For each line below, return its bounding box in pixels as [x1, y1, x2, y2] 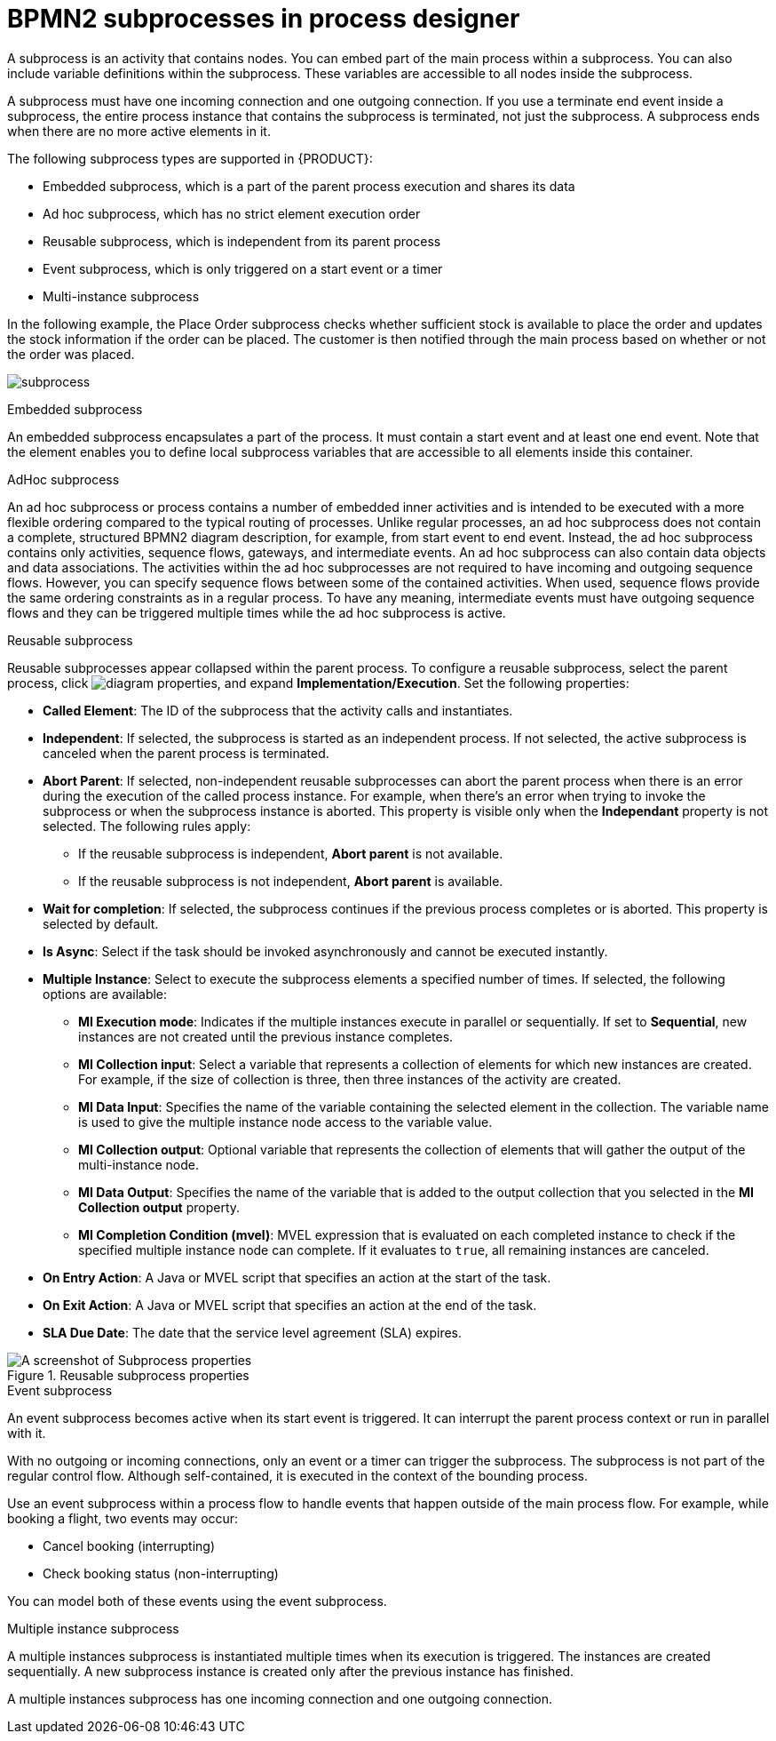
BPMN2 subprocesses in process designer [7, 4, 520, 34]
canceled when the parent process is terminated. [43, 745, 329, 761]
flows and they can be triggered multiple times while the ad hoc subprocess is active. [7, 604, 506, 620]
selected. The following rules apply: [43, 818, 251, 834]
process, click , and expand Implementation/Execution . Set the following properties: [7, 675, 630, 691]
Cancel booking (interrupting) [43, 1537, 215, 1553]
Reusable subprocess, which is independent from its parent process [43, 233, 441, 249]
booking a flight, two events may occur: [7, 1510, 239, 1526]
